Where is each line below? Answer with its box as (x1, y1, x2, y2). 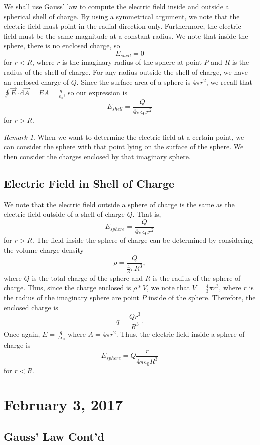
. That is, (132, 209, 161, 219)
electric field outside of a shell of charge (4, 209, 125, 219)
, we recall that (206, 76, 253, 87)
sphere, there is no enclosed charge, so (4, 40, 120, 51)
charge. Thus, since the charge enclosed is (4, 282, 131, 293)
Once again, (4, 328, 40, 339)
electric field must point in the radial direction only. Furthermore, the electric (4, 21, 241, 31)
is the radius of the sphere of (153, 272, 241, 283)
